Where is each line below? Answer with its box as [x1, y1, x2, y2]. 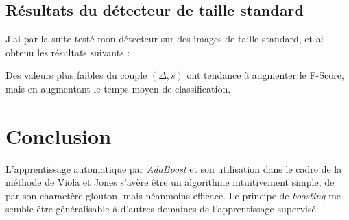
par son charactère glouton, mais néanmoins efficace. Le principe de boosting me [5, 188, 341, 202]
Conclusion [5, 121, 112, 149]
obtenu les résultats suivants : [5, 45, 130, 59]
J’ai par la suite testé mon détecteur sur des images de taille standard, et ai [5, 32, 324, 46]
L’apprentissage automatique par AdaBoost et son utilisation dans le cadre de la [5, 161, 342, 175]
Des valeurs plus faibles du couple [5, 68, 147, 82]
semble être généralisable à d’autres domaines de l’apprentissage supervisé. [5, 201, 319, 216]
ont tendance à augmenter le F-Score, [186, 68, 344, 82]
